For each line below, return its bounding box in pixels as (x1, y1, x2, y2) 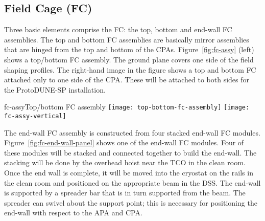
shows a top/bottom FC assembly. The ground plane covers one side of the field (4, 54, 254, 64)
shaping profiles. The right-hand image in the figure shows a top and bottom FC (4, 64, 256, 75)
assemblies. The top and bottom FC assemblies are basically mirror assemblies (4, 34, 249, 45)
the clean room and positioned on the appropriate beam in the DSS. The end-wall (4, 177, 261, 188)
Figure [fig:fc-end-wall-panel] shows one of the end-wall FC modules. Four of (4, 137, 244, 148)
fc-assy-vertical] (4, 113, 66, 120)
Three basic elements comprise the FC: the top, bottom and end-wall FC (4, 24, 232, 35)
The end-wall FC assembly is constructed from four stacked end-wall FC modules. (4, 127, 260, 138)
